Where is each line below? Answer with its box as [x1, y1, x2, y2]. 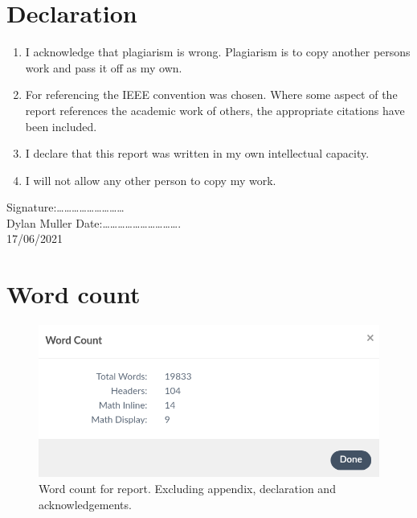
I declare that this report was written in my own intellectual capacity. [25, 145, 370, 162]
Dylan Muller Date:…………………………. [6, 214, 182, 231]
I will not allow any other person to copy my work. [25, 171, 276, 188]
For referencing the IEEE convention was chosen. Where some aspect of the [25, 86, 398, 103]
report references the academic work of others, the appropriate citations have [25, 101, 405, 118]
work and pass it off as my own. [25, 59, 182, 76]
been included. [25, 117, 97, 134]
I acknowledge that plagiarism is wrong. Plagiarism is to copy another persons [25, 43, 411, 60]
